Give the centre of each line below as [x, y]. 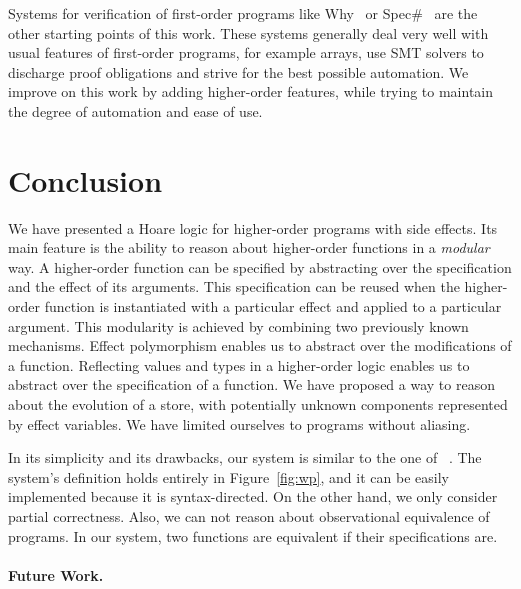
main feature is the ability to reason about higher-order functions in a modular [249, 247]
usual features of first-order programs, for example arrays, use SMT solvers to [246, 52]
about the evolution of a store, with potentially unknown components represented [258, 404]
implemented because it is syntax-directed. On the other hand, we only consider [253, 496]
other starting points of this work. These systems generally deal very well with [248, 32]
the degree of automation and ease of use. [135, 110]
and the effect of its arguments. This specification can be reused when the [234, 286]
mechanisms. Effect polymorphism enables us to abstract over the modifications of [260, 345]
